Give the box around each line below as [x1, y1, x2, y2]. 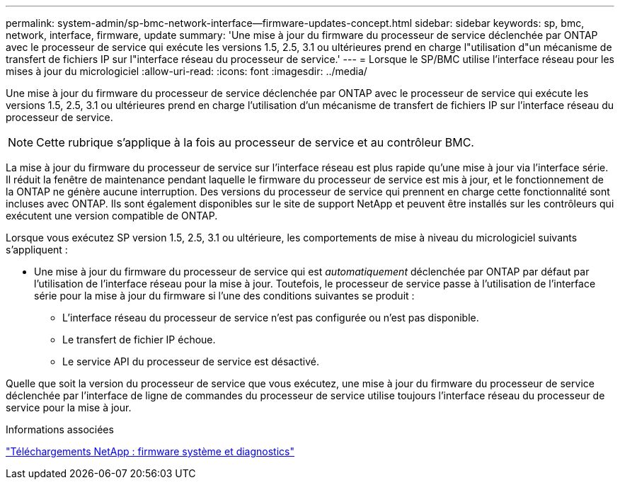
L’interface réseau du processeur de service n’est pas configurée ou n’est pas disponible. [62, 312, 479, 324]
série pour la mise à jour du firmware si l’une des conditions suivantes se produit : [34, 290, 415, 302]
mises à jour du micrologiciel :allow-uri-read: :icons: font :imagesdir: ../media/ [6, 65, 367, 77]
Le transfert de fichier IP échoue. [62, 333, 216, 346]
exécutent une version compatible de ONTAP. [6, 210, 218, 222]
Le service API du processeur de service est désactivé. [62, 355, 319, 367]
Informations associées [6, 423, 114, 435]
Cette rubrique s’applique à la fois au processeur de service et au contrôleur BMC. [36, 135, 474, 149]
